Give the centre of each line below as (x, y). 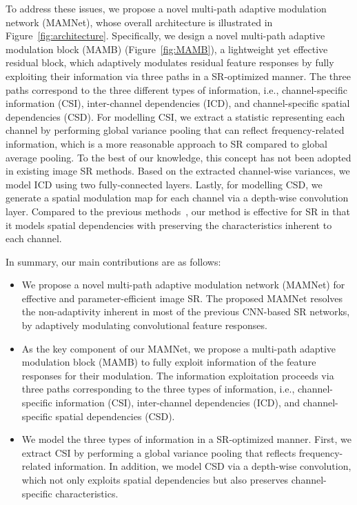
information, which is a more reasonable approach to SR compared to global (166, 143)
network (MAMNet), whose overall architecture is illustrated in (139, 22)
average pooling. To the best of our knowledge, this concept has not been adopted (178, 157)
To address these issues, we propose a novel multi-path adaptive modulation (166, 8)
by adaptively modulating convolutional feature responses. (144, 325)
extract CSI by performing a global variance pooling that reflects (159, 452)
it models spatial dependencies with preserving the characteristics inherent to (169, 225)
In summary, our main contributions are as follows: (113, 261)
